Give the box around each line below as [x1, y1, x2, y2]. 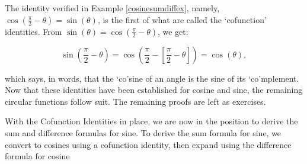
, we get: [157, 25, 188, 37]
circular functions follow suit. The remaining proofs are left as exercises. [5, 95, 266, 107]
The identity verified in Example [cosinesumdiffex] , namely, [5, 2, 220, 14]
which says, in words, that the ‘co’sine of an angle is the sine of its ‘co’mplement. [5, 72, 299, 84]
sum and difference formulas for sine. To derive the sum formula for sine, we [5, 126, 282, 139]
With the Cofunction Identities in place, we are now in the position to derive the [5, 115, 298, 127]
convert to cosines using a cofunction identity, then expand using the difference [5, 138, 292, 150]
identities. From [5, 25, 62, 37]
